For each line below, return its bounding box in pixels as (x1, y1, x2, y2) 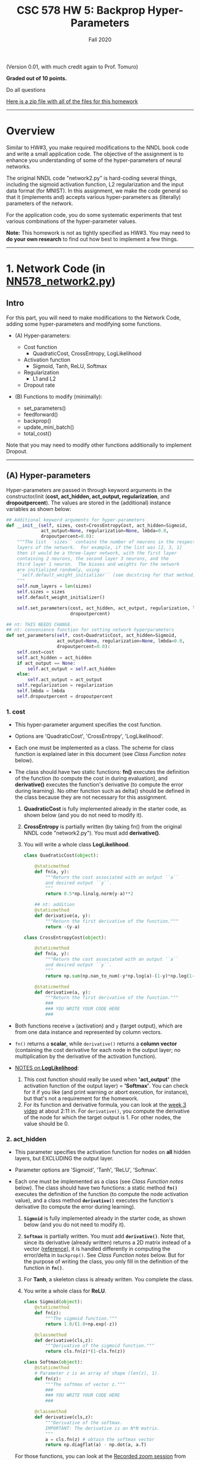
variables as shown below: (6, 505, 71, 512)
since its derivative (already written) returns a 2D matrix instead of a (23, 1239, 191, 1246)
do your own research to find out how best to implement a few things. (6, 235, 179, 242)
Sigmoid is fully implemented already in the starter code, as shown (23, 1215, 186, 1222)
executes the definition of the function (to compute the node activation (14, 1191, 189, 1198)
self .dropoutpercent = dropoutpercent (17, 693, 113, 699)
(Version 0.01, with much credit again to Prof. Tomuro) (6, 63, 139, 70)
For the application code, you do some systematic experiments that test (6, 211, 182, 218)
